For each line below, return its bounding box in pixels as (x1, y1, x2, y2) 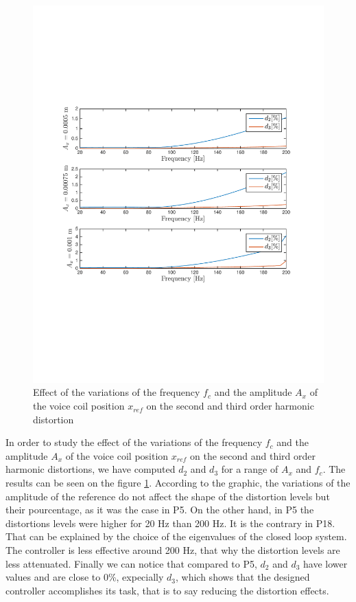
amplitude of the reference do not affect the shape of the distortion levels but (5, 489, 330, 503)
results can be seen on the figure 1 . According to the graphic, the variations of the (5, 476, 351, 490)
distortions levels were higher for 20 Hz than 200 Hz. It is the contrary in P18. (5, 515, 335, 530)
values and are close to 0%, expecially (5, 570, 164, 584)
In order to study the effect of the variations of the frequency (5, 435, 263, 449)
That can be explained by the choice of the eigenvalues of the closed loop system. (5, 529, 347, 544)
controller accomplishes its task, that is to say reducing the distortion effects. (5, 583, 329, 597)
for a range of (221, 462, 278, 476)
